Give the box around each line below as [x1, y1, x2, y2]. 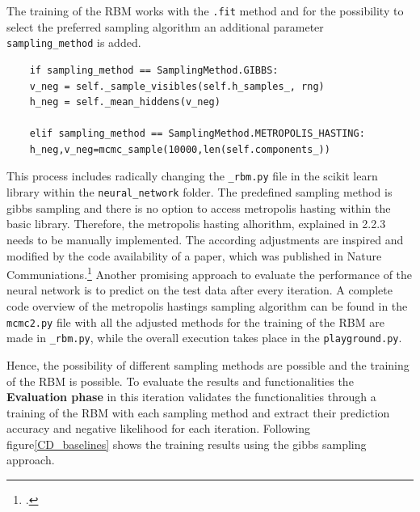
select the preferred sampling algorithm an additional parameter [6, 18, 324, 35]
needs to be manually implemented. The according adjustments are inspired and [6, 231, 404, 248]
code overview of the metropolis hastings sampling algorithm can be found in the [6, 298, 408, 314]
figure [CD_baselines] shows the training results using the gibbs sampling [6, 435, 367, 452]
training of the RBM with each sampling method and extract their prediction [6, 404, 390, 421]
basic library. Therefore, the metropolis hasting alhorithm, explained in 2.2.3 [6, 215, 386, 232]
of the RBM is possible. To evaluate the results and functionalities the [6, 372, 354, 389]
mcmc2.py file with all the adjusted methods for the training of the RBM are [6, 313, 384, 330]
